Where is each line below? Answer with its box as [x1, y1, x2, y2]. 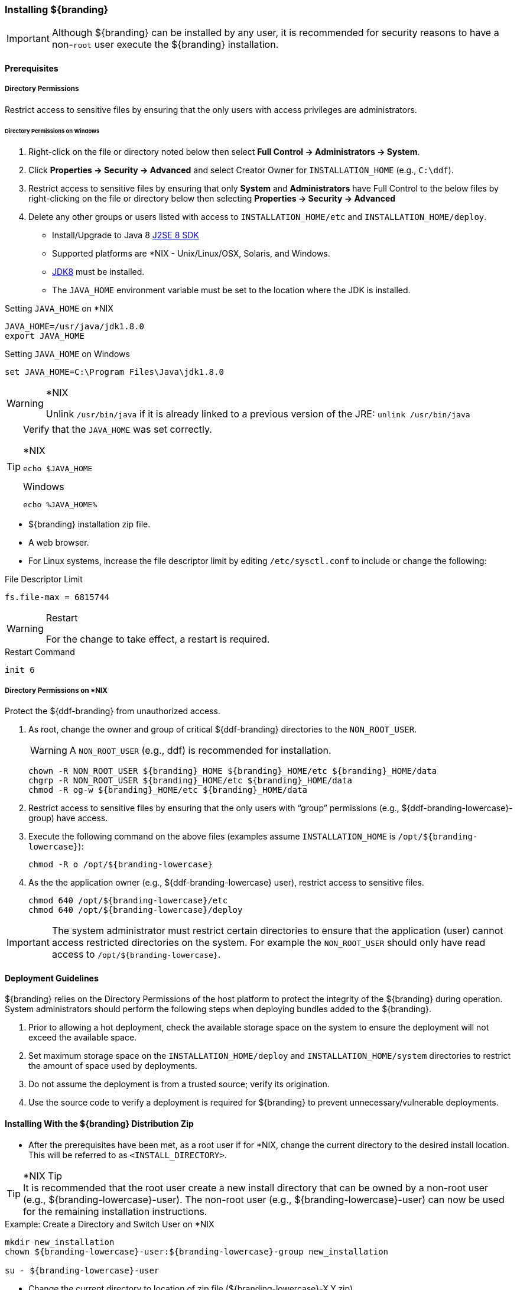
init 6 [5, 665, 35, 675]
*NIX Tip [23, 1169, 63, 1182]
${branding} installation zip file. [28, 519, 151, 530]
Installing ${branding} [5, 4, 109, 15]
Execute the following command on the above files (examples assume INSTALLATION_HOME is [28, 831, 396, 842]
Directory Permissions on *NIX [5, 686, 108, 695]
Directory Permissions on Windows [5, 127, 100, 134]
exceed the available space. [28, 1032, 137, 1043]
